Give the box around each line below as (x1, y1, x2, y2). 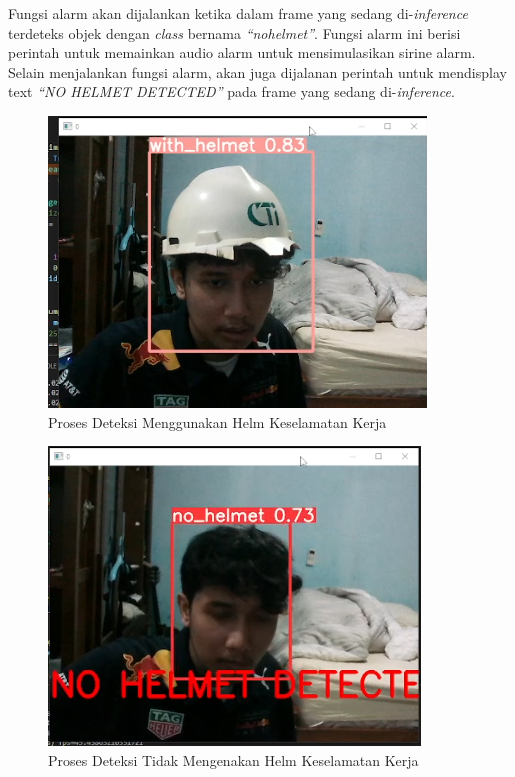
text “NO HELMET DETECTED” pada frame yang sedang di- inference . (8, 81, 455, 102)
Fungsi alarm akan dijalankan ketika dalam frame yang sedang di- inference (8, 3, 468, 23)
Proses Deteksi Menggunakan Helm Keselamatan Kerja (48, 411, 387, 432)
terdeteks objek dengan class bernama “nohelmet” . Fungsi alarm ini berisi (8, 22, 461, 43)
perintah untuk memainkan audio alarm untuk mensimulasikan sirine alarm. (8, 42, 476, 63)
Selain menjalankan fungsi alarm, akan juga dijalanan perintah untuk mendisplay (8, 61, 507, 82)
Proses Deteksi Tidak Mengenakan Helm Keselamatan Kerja (48, 749, 419, 770)
